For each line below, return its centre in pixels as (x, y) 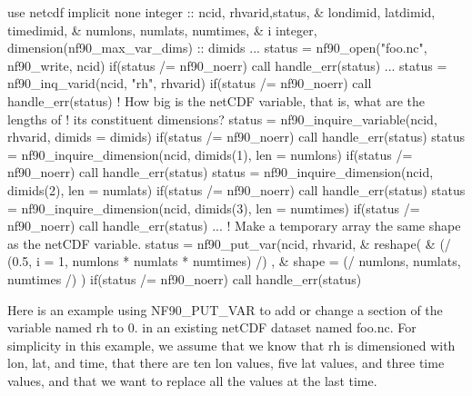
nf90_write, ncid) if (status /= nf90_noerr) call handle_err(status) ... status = (227, 65)
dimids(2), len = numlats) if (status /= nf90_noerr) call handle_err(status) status (236, 189)
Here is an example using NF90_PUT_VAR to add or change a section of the (225, 309)
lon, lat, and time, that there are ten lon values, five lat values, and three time (226, 363)
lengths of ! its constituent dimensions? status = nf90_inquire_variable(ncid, (222, 119)
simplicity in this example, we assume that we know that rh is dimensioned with (231, 345)
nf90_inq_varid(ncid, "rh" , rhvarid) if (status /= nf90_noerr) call (190, 83)
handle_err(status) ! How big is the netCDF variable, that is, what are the (216, 100)
